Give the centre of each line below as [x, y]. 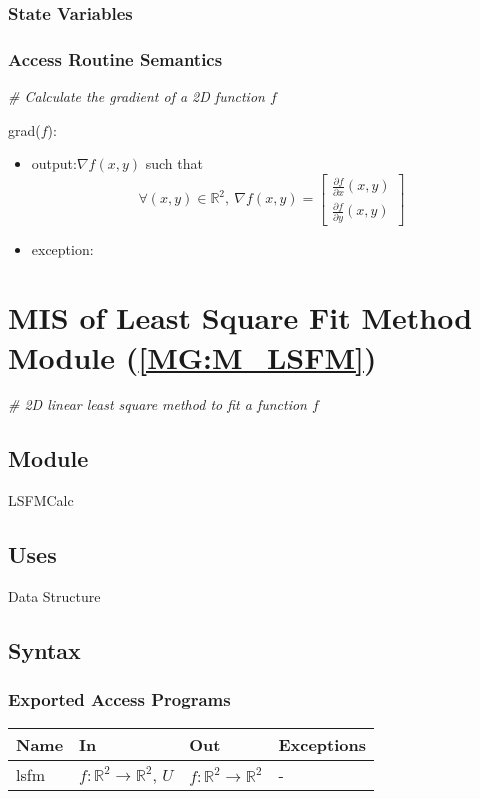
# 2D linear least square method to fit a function [157, 404]
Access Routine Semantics [115, 58]
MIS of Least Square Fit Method [240, 317]
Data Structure [54, 596]
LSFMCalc [41, 500]
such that [174, 163]
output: [54, 163]
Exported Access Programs [119, 699]
